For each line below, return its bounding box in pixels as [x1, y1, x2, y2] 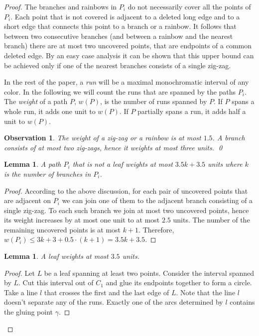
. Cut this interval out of [18, 277, 94, 288]
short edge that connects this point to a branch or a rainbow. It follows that [4, 21, 237, 31]
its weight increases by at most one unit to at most [4, 215, 160, 225]
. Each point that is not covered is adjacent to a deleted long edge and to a [10, 11, 240, 21]
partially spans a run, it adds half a [137, 106, 246, 116]
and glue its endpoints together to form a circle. [106, 277, 252, 288]
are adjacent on [4, 195, 51, 206]
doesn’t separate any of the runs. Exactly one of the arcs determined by [4, 297, 223, 307]
